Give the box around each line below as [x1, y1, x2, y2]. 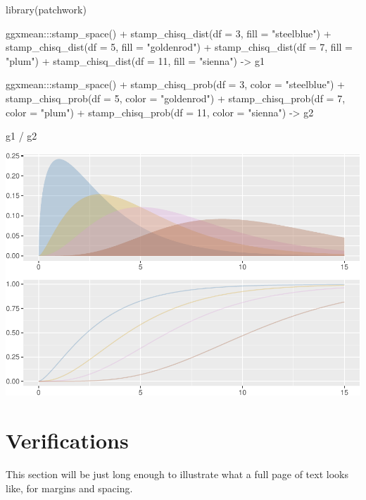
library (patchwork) [6, 2, 87, 16]
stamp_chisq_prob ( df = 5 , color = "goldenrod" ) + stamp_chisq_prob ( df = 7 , [6, 90, 346, 105]
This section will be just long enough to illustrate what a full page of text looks [6, 467, 348, 482]
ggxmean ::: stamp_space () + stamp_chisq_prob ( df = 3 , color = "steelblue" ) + [6, 77, 345, 92]
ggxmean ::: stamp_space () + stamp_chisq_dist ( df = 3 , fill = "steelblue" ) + [6, 25, 332, 40]
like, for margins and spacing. [6, 480, 133, 495]
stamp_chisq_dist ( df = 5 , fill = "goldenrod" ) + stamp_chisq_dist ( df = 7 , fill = [6, 39, 353, 54]
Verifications [6, 426, 129, 455]
